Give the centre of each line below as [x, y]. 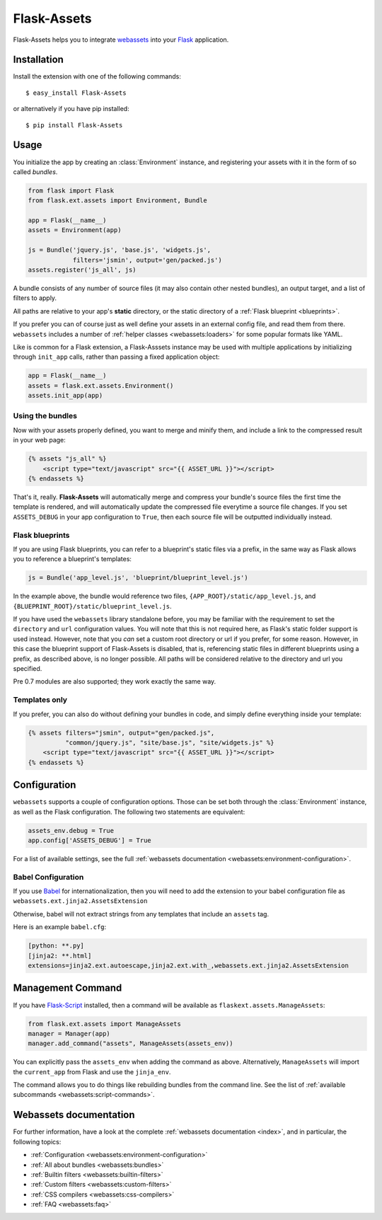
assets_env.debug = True [71, 830]
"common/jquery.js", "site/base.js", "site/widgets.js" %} [169, 742]
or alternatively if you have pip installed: [71, 109]
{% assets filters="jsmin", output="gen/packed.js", [121, 733]
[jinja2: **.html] [60, 956]
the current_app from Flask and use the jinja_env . [92, 1071]
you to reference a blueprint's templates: [73, 559]
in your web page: [40, 440]
